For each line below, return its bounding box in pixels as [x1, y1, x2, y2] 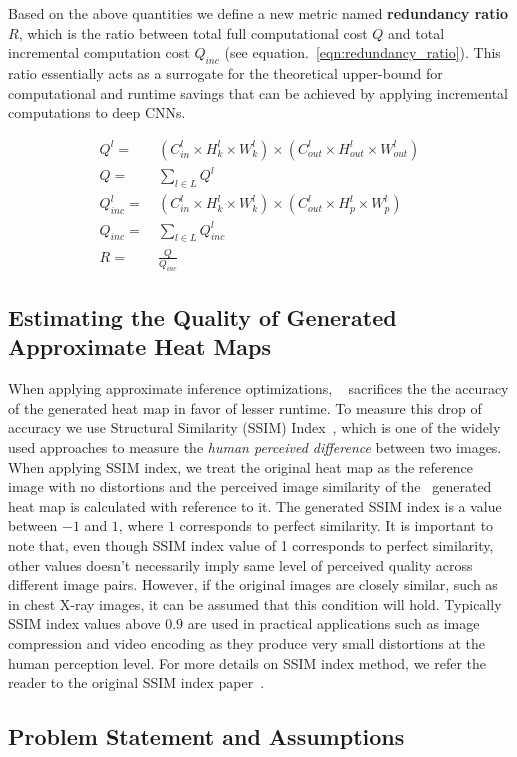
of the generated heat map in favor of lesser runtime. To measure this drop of [8, 397, 482, 418]
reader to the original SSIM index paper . [8, 672, 265, 693]
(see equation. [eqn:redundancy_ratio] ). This [224, 42, 501, 63]
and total [388, 22, 445, 43]
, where [118, 515, 164, 536]
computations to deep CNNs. [8, 102, 186, 123]
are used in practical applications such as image [187, 613, 480, 634]
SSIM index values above [8, 613, 161, 634]
